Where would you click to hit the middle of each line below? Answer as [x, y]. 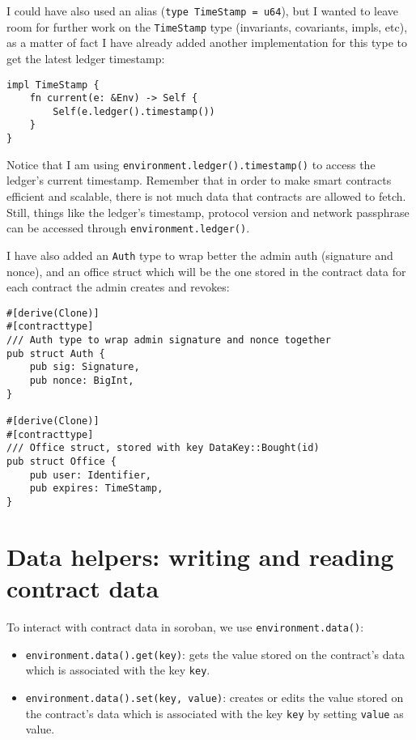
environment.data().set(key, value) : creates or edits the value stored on [214, 697]
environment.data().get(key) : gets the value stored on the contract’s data [215, 654]
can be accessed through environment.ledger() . [128, 228]
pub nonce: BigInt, [82, 381]
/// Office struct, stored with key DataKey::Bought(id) [163, 448]
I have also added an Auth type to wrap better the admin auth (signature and [200, 255]
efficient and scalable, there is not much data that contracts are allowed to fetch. [206, 196]
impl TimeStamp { [53, 85]
